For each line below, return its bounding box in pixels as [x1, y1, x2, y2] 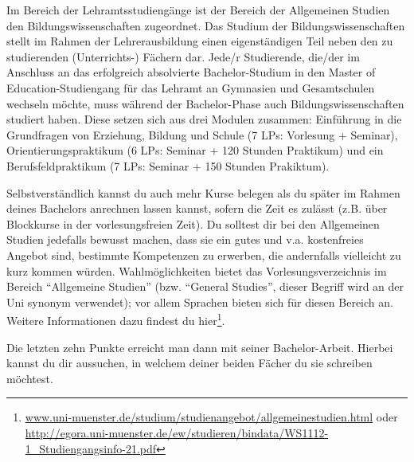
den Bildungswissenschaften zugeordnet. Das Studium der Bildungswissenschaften [6, 17, 405, 33]
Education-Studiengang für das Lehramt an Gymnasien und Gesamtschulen [6, 79, 375, 96]
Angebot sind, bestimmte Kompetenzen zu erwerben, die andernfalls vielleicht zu [6, 246, 401, 263]
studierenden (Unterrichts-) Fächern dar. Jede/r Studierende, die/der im [6, 48, 360, 65]
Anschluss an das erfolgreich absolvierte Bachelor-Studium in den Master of [6, 64, 376, 80]
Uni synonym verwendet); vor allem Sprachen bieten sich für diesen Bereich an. [6, 293, 393, 310]
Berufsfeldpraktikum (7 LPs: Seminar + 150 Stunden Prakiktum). [6, 157, 330, 174]
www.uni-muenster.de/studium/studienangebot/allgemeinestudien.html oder [25, 409, 398, 425]
